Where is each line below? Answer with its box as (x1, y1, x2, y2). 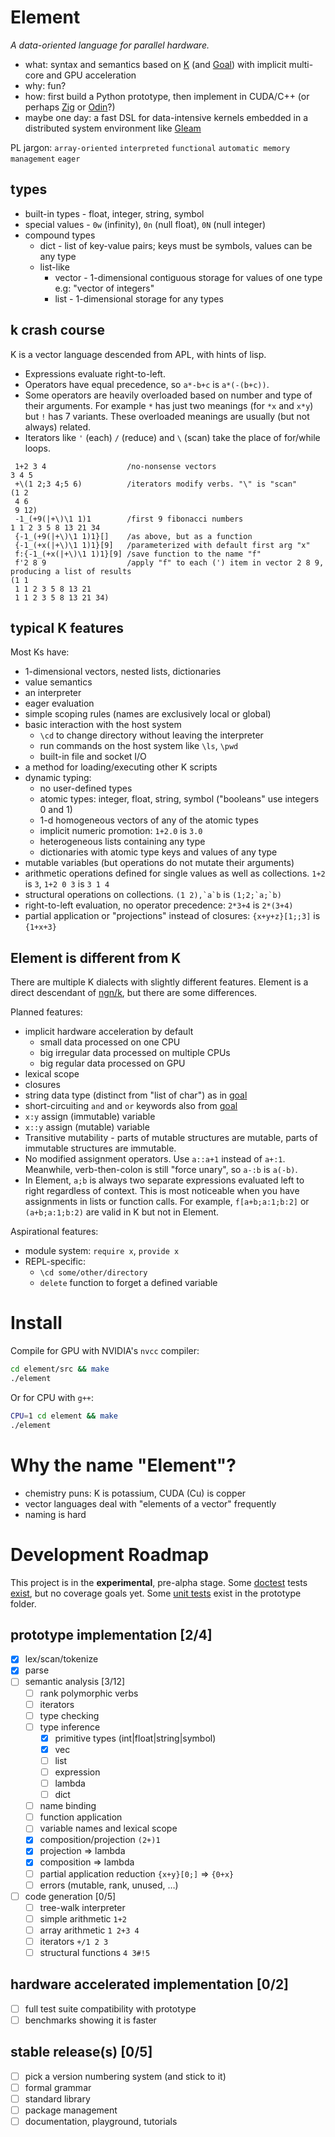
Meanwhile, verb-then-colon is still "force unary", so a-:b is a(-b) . (24, 1164, 298, 1176)
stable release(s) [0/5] (10, 2044, 153, 2061)
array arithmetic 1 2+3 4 (39, 1924, 140, 1936)
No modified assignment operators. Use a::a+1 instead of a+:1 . (24, 1153, 286, 1165)
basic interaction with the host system (24, 719, 182, 731)
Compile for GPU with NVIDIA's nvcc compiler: (10, 1345, 200, 1357)
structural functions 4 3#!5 (39, 1946, 151, 1958)
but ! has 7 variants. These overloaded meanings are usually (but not (24, 410, 310, 422)
